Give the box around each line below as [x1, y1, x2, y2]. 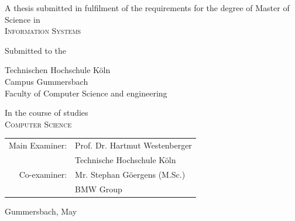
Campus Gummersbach [5, 75, 88, 87]
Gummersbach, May [5, 205, 77, 217]
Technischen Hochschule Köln [5, 64, 111, 76]
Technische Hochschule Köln [75, 153, 176, 165]
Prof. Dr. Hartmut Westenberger [75, 139, 192, 151]
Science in [5, 13, 40, 25]
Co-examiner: [19, 168, 67, 180]
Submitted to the [5, 44, 67, 56]
